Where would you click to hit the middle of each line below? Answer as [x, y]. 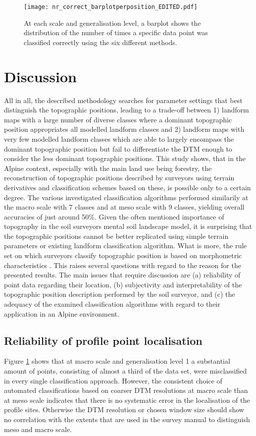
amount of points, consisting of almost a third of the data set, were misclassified [126, 371]
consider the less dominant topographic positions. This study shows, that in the [125, 158]
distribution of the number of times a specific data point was [116, 32]
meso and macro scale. [38, 429]
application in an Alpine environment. [62, 313]
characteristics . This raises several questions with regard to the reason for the [123, 265]
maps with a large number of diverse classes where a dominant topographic [118, 119]
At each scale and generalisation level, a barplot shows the [112, 23]
